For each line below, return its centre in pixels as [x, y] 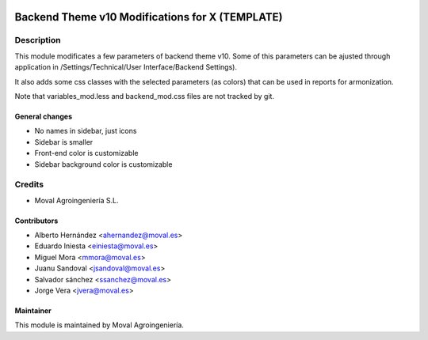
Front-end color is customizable [86, 153]
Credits [29, 184]
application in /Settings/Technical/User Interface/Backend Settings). [126, 67]
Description [38, 40]
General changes [44, 116]
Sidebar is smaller [64, 142]
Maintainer [33, 310]
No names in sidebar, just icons [86, 131]
